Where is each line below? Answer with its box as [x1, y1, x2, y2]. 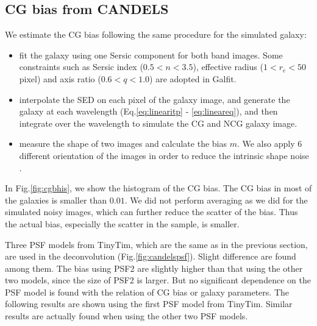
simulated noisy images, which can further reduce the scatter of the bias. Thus [5, 205, 298, 218]
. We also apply [237, 137, 295, 150]
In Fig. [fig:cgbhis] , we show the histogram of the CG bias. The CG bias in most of [5, 182, 312, 194]
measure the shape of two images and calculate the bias [19, 137, 227, 150]
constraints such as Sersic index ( [19, 60, 143, 73]
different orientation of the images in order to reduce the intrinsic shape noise [19, 149, 309, 161]
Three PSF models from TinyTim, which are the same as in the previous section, [5, 238, 308, 250]
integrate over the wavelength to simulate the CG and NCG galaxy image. [19, 116, 297, 129]
